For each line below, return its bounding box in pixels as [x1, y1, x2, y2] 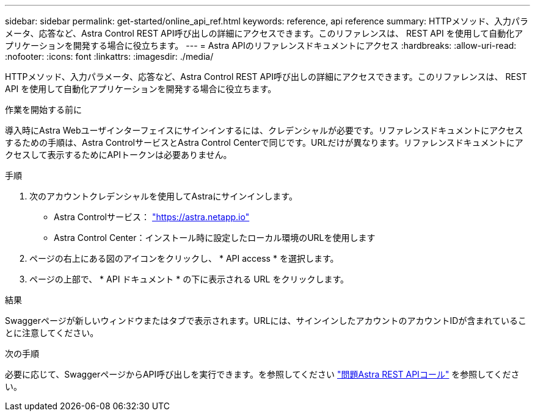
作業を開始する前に [5, 104, 82, 115]
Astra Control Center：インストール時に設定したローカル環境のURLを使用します [54, 232, 376, 243]
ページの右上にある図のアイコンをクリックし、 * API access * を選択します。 [29, 253, 339, 264]
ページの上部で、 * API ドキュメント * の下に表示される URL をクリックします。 [29, 274, 349, 284]
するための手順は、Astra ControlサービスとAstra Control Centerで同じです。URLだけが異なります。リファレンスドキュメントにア [5, 137, 523, 148]
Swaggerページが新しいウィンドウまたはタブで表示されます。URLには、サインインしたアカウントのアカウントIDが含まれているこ [5, 315, 527, 326]
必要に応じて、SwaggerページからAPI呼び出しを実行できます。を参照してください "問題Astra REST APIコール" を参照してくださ [5, 369, 520, 379]
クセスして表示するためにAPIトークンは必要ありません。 [5, 149, 232, 160]
